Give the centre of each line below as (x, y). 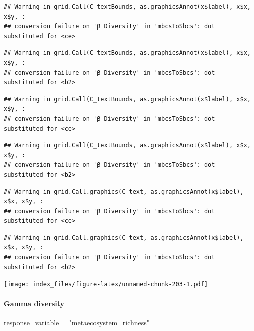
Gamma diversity (34, 303)
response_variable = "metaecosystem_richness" (77, 322)
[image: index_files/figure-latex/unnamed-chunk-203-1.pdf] (106, 285)
